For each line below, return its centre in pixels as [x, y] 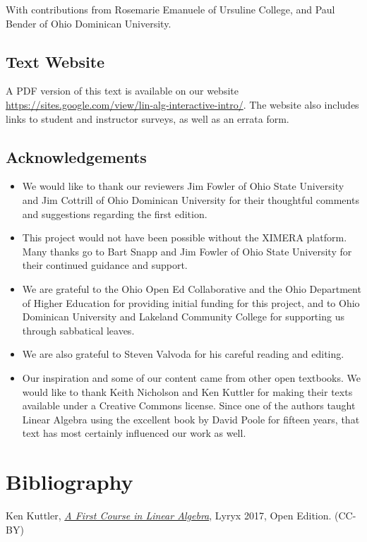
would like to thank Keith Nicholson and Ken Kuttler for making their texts [187, 391]
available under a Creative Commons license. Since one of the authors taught [189, 405]
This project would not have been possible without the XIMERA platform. [185, 237]
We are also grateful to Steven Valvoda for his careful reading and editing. [183, 354]
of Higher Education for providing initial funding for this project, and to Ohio [191, 302]
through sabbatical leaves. [78, 330]
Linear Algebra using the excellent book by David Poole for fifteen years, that [191, 419]
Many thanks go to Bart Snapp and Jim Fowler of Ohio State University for [187, 251]
